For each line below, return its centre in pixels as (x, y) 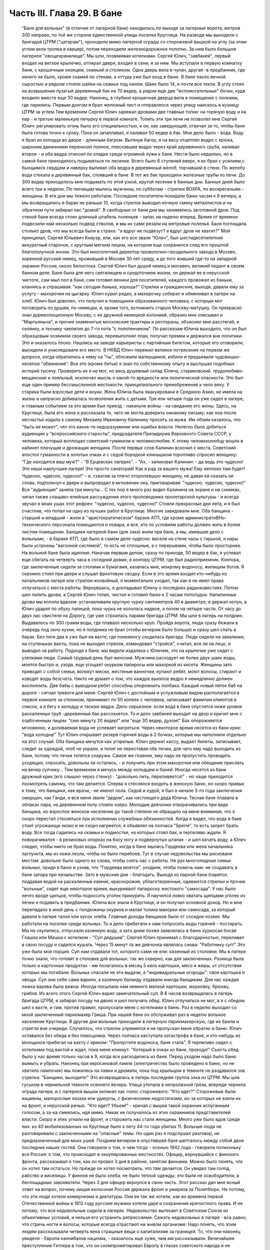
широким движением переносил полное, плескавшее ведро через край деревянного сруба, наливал (131, 147)
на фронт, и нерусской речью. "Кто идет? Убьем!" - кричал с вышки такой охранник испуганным (125, 1105)
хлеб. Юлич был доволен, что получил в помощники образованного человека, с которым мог (122, 300)
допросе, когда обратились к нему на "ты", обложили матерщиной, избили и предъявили (118, 356)
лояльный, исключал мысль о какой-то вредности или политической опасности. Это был (147, 378)
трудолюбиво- (228, 370)
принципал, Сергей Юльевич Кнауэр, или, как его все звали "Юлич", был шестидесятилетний (122, 238)
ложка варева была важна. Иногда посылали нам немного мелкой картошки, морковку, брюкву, (126, 986)
